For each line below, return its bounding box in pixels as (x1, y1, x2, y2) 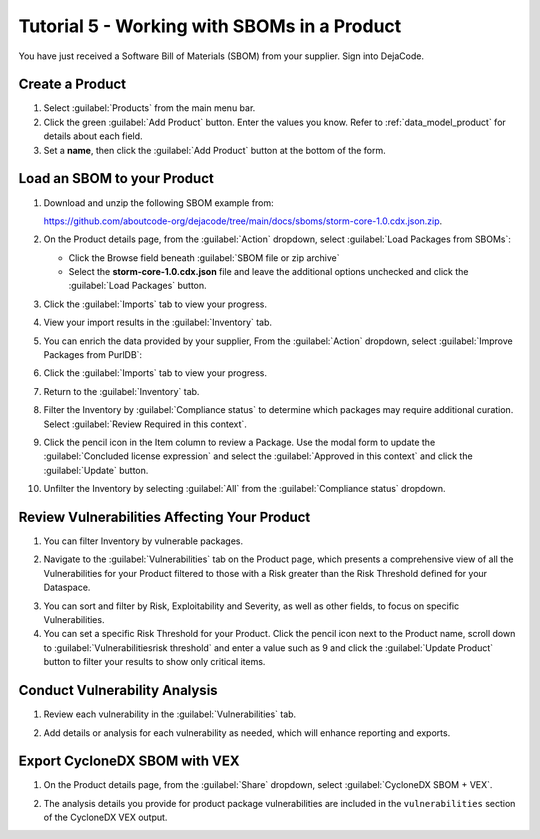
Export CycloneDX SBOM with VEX (18, 753, 240, 770)
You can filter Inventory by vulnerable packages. (43, 535, 244, 547)
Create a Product (18, 76, 127, 93)
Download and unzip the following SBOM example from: (43, 196, 274, 209)
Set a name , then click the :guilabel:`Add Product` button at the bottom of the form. (43, 144, 387, 156)
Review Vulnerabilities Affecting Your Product (18, 508, 311, 525)
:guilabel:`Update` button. (43, 464, 149, 476)
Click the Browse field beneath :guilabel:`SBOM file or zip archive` (68, 251, 340, 264)
